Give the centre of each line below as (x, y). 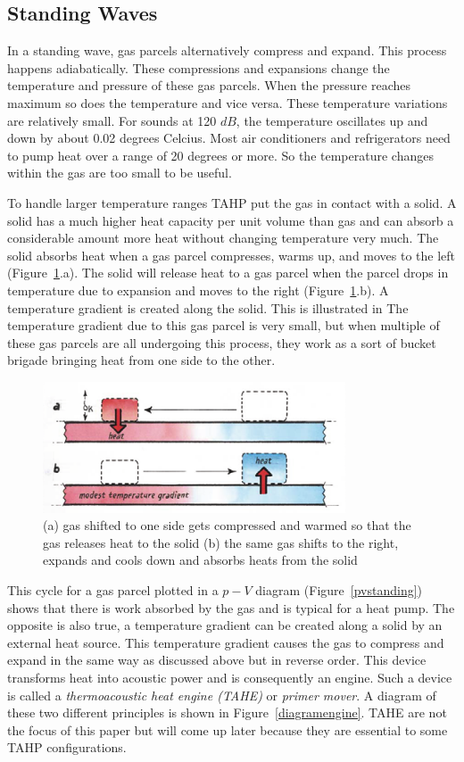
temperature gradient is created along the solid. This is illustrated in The (208, 307)
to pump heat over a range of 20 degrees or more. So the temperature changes (220, 155)
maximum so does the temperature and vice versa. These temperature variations (228, 102)
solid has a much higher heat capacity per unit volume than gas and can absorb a (231, 220)
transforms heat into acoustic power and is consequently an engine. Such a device (230, 677)
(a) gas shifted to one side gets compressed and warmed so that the (227, 525)
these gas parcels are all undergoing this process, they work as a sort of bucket (222, 342)
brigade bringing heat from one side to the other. (141, 360)
